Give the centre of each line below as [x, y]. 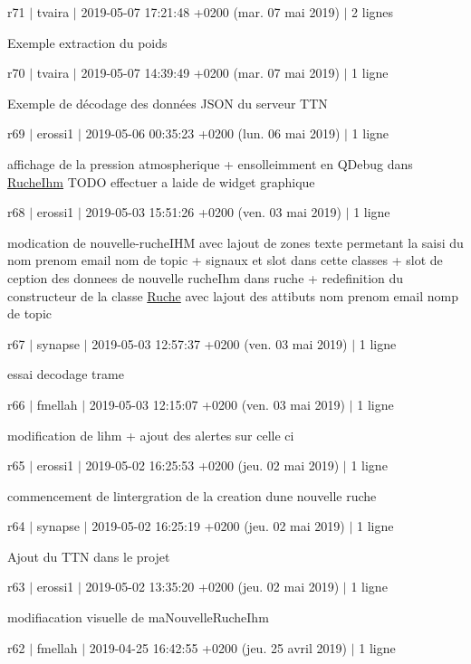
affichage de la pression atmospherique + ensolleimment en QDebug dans [210, 163]
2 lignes [373, 12]
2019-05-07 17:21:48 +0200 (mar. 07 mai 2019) [210, 12]
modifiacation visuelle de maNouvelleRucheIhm [138, 617]
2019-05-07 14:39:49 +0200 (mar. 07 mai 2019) [210, 73]
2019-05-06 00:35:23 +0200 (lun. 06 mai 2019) [213, 133]
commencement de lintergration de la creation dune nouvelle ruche [192, 495]
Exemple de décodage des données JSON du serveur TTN [168, 103]
